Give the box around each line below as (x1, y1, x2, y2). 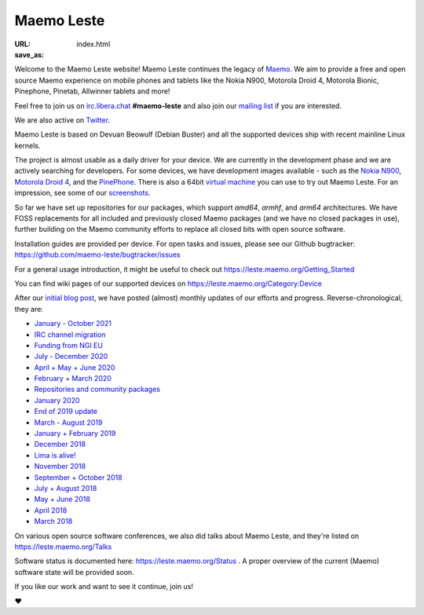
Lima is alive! (34, 450, 76, 459)
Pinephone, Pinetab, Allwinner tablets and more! (14, 86, 170, 96)
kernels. (14, 141, 41, 150)
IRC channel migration (34, 330, 106, 339)
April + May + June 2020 (34, 362, 115, 372)
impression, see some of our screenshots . (14, 189, 151, 198)
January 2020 (34, 395, 80, 405)
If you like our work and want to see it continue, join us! (14, 582, 194, 591)
